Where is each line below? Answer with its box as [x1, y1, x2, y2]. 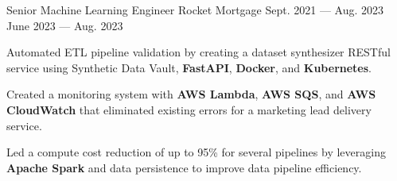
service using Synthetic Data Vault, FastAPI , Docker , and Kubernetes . [6, 59, 372, 75]
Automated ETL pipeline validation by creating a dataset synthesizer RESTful [6, 44, 391, 60]
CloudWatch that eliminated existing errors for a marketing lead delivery [6, 101, 372, 117]
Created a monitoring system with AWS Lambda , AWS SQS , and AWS [6, 86, 376, 102]
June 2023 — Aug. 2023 [6, 17, 123, 33]
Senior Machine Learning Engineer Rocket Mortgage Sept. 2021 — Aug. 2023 [6, 2, 384, 17]
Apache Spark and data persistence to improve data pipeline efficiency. [6, 159, 362, 175]
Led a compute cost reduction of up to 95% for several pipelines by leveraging [6, 144, 386, 160]
